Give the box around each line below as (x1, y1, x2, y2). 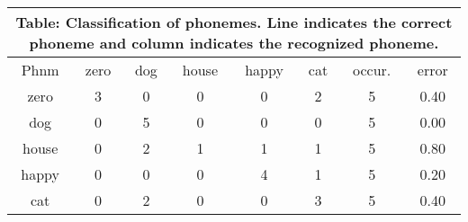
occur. (353, 59, 391, 80)
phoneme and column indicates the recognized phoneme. (29, 32, 439, 53)
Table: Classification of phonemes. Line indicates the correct (15, 12, 453, 32)
